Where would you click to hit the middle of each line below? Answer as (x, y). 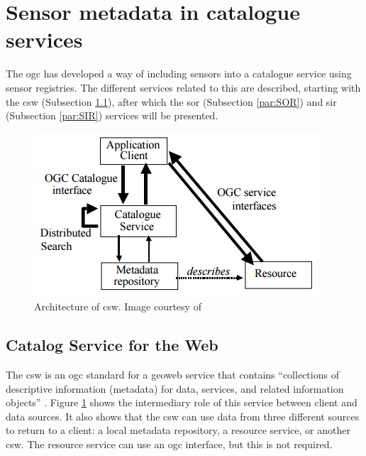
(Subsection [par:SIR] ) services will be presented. (112, 115)
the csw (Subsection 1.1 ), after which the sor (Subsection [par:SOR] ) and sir (171, 101)
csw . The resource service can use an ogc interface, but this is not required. (169, 444)
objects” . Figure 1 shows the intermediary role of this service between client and (182, 402)
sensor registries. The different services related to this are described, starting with (183, 87)
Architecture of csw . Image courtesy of (118, 306)
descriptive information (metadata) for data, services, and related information (175, 388)
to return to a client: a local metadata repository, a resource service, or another (178, 430)
